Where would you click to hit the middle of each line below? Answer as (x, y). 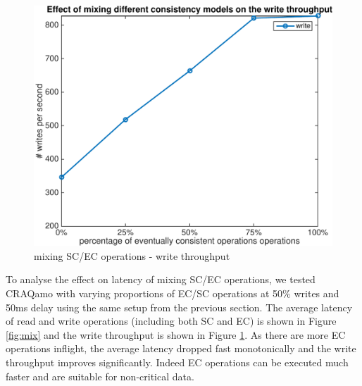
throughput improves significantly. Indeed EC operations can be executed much (177, 362)
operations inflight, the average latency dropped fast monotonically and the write (181, 348)
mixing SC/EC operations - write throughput (132, 255)
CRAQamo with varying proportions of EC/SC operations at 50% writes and (173, 293)
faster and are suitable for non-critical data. (100, 376)
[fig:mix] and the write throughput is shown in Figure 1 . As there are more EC (176, 334)
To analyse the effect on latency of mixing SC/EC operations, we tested (161, 279)
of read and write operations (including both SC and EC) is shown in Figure (171, 321)
